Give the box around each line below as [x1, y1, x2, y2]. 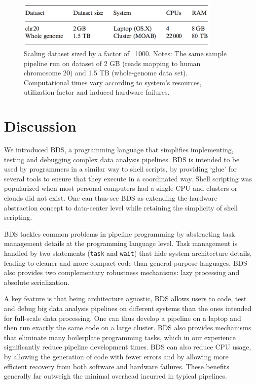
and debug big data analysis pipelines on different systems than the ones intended [4, 303, 252, 314]
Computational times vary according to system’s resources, [24, 77, 202, 87]
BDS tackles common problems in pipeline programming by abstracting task [4, 228, 235, 239]
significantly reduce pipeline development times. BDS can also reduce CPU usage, [4, 342, 251, 352]
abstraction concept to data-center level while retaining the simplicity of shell [4, 202, 238, 212]
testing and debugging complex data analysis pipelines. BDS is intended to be [4, 154, 240, 164]
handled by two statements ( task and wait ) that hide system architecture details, [4, 247, 252, 258]
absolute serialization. [4, 277, 70, 287]
